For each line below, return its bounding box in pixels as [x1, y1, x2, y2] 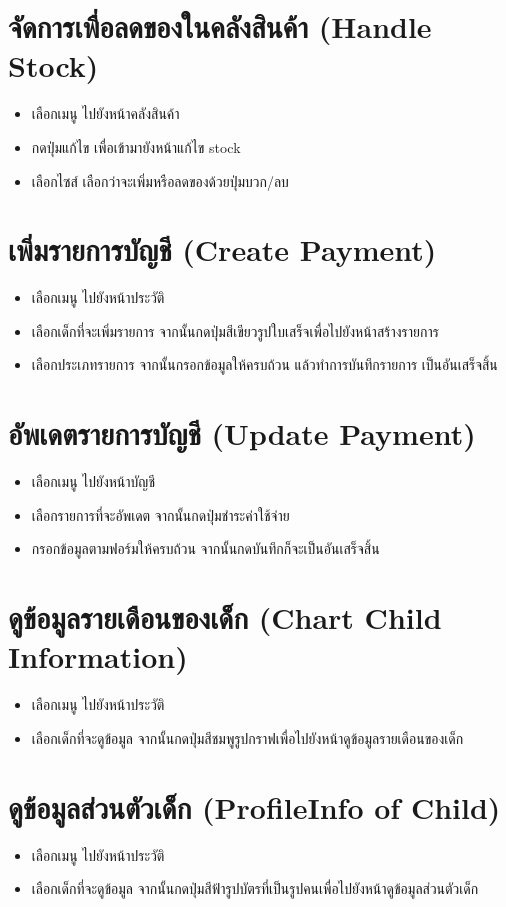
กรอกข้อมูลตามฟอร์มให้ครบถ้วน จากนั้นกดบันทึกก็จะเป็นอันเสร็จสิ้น [31, 538, 380, 559]
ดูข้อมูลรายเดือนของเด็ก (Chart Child [8, 597, 442, 638]
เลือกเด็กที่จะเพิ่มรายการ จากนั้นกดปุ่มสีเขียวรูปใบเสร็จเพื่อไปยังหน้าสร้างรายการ [31, 320, 439, 341]
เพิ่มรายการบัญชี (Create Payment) [8, 229, 437, 270]
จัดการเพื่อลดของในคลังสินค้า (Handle [8, 6, 432, 47]
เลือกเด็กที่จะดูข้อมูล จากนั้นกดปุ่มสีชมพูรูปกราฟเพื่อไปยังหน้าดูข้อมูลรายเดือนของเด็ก [31, 727, 464, 748]
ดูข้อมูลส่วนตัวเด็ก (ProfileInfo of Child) [8, 786, 501, 827]
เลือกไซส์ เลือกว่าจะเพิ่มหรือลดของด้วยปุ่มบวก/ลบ [31, 170, 289, 191]
